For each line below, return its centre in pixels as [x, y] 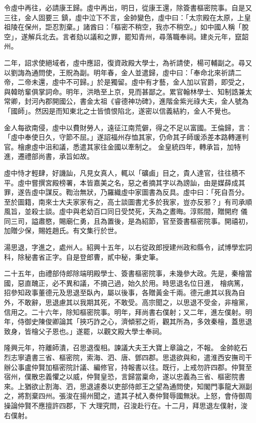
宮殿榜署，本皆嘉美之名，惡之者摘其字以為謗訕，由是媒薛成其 [145, 182]
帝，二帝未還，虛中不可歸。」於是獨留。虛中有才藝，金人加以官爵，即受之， [126, 82]
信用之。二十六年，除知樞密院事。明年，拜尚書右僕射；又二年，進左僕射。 [125, 312]
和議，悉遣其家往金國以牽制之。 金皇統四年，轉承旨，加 [143, 146]
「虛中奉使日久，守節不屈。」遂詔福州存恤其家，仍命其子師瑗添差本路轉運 [123, 137]
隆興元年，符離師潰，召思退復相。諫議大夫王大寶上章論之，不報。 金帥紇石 [126, 347]
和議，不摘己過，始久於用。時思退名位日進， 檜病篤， [160, 283]
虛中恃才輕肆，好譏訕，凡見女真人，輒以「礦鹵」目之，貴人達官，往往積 [121, 172]
